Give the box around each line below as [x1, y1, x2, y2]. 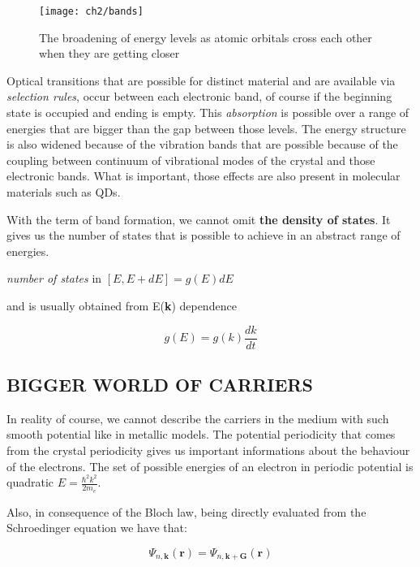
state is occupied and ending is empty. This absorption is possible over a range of [6, 104, 409, 121]
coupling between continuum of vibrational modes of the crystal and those [6, 151, 375, 168]
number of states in [6, 270, 102, 287]
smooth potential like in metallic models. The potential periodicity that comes [6, 426, 396, 443]
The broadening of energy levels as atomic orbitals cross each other [39, 28, 372, 45]
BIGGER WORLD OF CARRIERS [6, 372, 313, 397]
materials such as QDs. [6, 184, 121, 200]
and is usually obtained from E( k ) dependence [6, 296, 237, 314]
